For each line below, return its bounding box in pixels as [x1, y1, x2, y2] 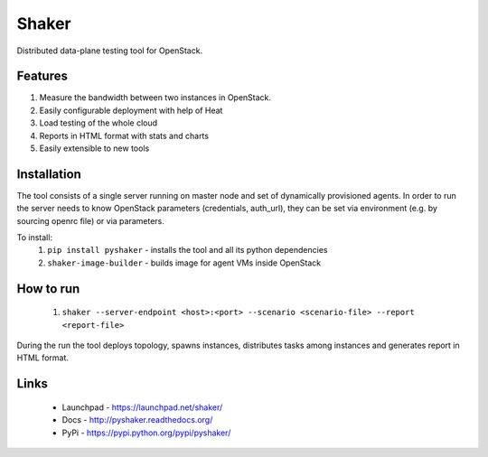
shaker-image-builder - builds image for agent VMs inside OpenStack [47, 257, 322, 268]
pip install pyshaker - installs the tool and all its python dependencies [47, 245, 328, 256]
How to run [16, 281, 80, 296]
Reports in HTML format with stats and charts [39, 130, 210, 141]
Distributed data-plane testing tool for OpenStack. [16, 45, 203, 56]
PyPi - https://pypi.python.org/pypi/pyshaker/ [61, 427, 231, 438]
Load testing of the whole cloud [39, 117, 158, 128]
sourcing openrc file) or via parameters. [16, 215, 164, 226]
